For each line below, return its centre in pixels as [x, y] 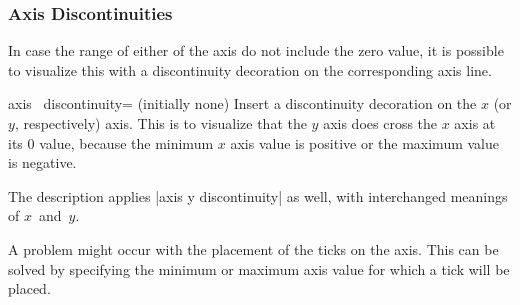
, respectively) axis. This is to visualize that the [160, 123]
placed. [29, 288]
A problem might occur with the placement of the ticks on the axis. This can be [253, 248]
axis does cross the [380, 123]
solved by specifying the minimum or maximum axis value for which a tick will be [259, 268]
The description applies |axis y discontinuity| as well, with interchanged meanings [258, 195]
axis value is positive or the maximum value [365, 142]
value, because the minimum [126, 142]
